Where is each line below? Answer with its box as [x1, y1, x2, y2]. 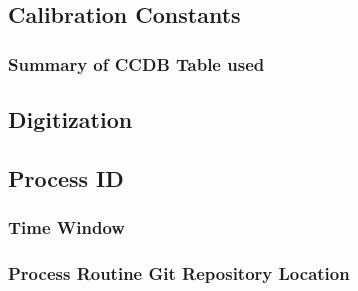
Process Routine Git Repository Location [8, 260, 350, 285]
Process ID [8, 162, 124, 193]
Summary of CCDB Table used [8, 51, 265, 76]
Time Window [8, 215, 125, 240]
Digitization [8, 104, 133, 135]
